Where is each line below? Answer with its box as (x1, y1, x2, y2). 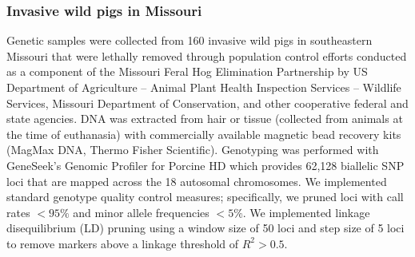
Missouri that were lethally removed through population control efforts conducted (6, 47, 407, 64)
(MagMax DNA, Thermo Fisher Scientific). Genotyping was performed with (6, 141, 379, 158)
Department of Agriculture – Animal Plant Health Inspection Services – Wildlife (6, 79, 401, 95)
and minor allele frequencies (73, 204, 209, 220)
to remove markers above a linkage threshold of (6, 235, 239, 251)
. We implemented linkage (242, 204, 370, 220)
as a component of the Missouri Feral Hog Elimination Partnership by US (6, 63, 368, 80)
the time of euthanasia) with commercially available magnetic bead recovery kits (6, 125, 401, 142)
